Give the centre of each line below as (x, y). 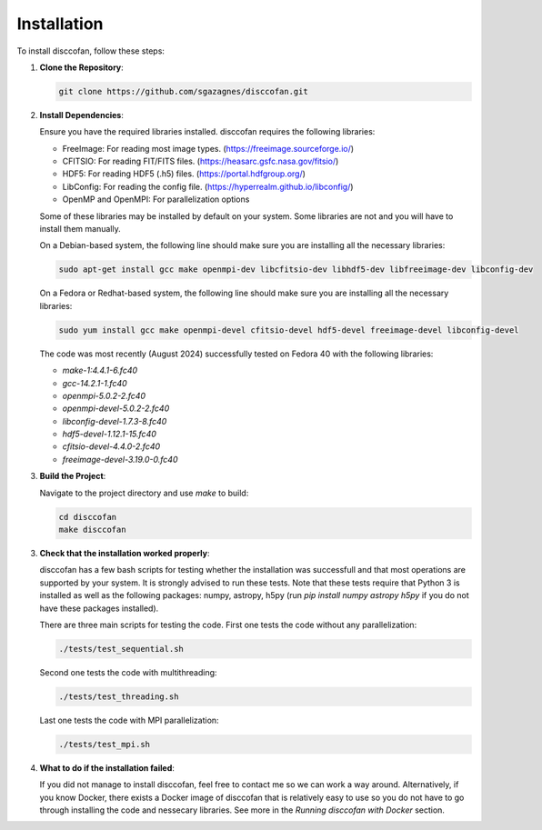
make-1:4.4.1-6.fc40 (100, 370)
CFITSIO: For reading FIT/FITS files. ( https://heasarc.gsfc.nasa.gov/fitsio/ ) (201, 161)
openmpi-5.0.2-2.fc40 (104, 395)
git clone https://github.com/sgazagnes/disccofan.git (183, 91)
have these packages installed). (99, 608)
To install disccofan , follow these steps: (91, 51)
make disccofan (92, 530)
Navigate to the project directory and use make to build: (144, 493)
